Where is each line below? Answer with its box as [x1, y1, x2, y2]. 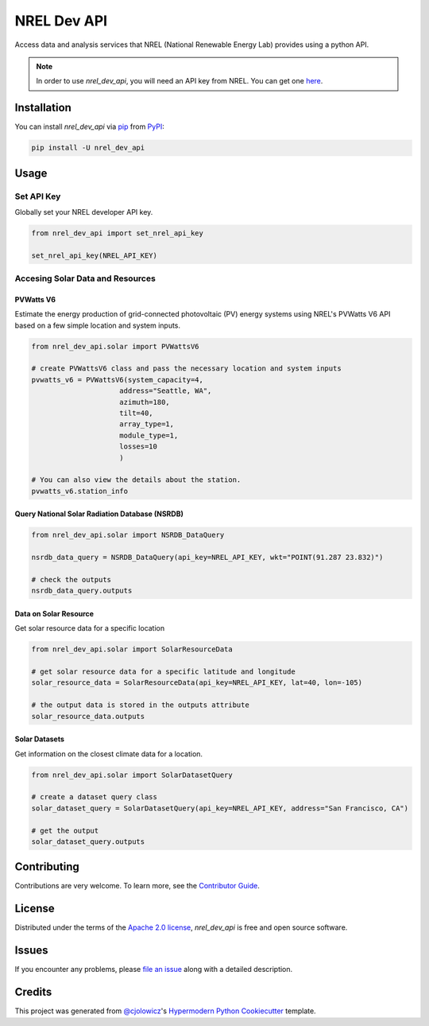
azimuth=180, [119, 398, 170, 406]
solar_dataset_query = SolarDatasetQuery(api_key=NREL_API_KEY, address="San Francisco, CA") [31, 803, 409, 813]
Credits [14, 985, 52, 999]
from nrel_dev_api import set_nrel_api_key [31, 228, 204, 238]
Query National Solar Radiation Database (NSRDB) [14, 509, 184, 519]
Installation [14, 101, 71, 115]
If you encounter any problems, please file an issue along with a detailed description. [14, 965, 293, 974]
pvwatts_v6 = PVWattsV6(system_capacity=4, [31, 375, 204, 384]
